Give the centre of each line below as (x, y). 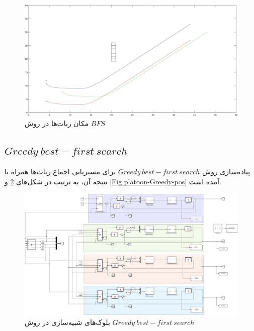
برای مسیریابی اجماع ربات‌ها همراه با (60, 171)
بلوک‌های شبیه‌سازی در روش (67, 322)
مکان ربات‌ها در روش (57, 123)
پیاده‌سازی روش (226, 171)
